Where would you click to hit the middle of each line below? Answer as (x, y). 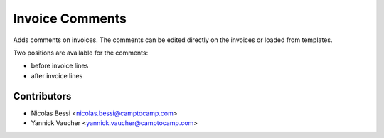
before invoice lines (60, 66)
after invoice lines (57, 75)
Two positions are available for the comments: (81, 53)
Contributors (42, 96)
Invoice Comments (70, 18)
